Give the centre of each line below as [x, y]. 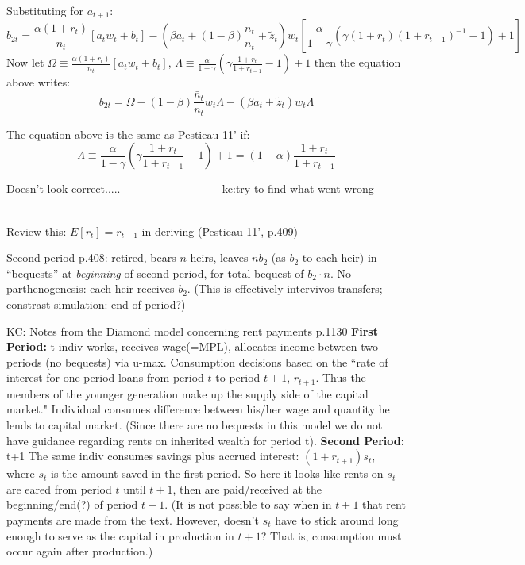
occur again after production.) [80, 551]
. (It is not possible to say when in [248, 504]
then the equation [357, 62]
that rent [384, 504]
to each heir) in [340, 258]
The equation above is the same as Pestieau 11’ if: [128, 134]
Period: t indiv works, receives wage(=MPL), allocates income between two [193, 346]
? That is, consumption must [331, 535]
